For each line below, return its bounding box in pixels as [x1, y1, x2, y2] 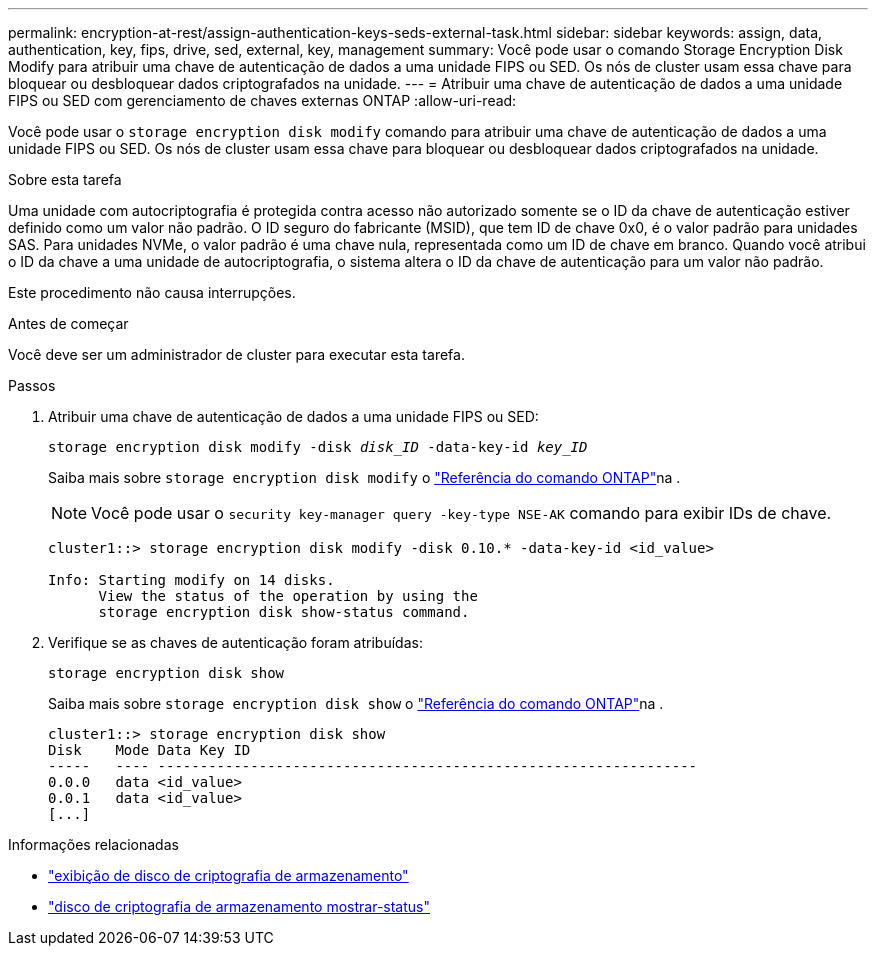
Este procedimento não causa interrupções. [8, 284, 296, 301]
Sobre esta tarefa [8, 171, 122, 188]
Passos [8, 377, 56, 394]
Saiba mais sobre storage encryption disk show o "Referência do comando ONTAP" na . [48, 695, 664, 712]
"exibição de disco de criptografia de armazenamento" [48, 867, 409, 884]
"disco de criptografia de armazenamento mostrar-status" [48, 898, 430, 915]
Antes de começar [8, 315, 129, 332]
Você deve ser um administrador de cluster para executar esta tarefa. [8, 346, 465, 363]
